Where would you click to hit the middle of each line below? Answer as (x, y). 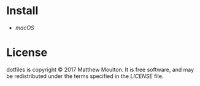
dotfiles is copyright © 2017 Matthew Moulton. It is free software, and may (100, 69)
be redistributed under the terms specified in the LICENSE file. (85, 76)
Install (22, 11)
